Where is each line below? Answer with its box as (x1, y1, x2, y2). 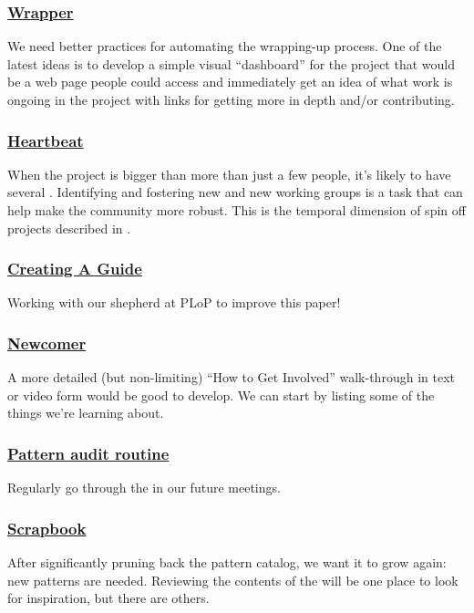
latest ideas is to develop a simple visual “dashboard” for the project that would (7, 54, 455, 73)
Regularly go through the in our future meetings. (7, 478, 281, 497)
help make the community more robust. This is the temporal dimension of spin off (7, 201, 466, 219)
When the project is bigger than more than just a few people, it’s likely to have (7, 164, 451, 183)
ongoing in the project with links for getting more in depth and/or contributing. (7, 90, 455, 109)
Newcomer (7, 331, 87, 354)
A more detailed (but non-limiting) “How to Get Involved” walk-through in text (7, 368, 455, 387)
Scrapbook (7, 516, 87, 539)
